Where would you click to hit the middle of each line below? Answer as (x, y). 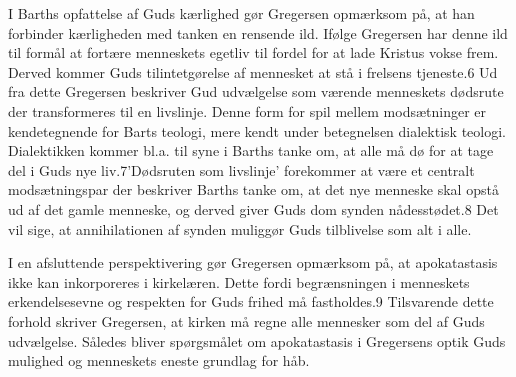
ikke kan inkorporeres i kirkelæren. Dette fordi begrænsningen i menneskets (239, 281)
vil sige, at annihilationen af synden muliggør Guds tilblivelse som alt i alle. (240, 228)
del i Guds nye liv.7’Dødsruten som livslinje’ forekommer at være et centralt (241, 169)
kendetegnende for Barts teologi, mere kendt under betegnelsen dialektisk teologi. (257, 130)
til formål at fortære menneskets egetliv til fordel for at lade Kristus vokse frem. (253, 52)
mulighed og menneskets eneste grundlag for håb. (159, 360)
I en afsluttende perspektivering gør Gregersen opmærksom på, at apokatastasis (253, 262)
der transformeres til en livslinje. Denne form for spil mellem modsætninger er (247, 110)
